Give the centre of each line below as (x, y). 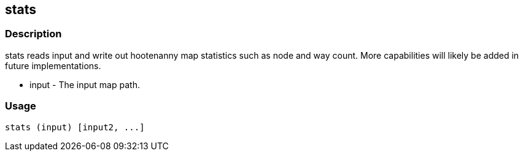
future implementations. (53, 65)
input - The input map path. (85, 84)
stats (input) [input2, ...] (75, 127)
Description (33, 34)
